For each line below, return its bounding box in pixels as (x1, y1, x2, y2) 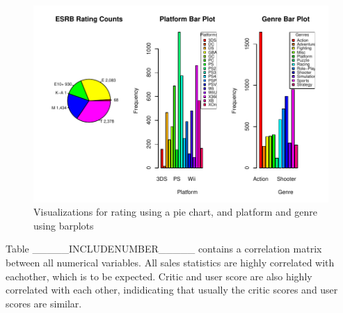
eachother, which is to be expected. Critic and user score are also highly (6, 268, 312, 283)
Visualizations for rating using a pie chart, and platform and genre (33, 204, 318, 219)
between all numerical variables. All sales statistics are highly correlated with (6, 255, 335, 270)
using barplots (33, 218, 94, 232)
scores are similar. (6, 296, 82, 310)
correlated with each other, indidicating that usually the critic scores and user (6, 282, 338, 297)
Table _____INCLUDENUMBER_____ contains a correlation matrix (6, 241, 322, 256)
